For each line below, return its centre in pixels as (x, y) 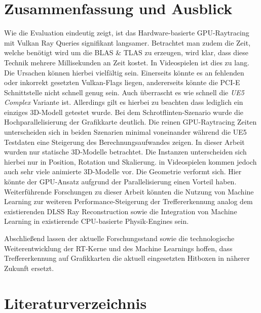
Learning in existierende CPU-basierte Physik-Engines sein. (97, 221)
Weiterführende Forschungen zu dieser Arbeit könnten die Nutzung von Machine (129, 191)
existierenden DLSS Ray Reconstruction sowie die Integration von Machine (121, 211)
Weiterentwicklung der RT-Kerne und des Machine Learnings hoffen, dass (118, 248)
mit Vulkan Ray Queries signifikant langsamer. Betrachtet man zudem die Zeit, (127, 42)
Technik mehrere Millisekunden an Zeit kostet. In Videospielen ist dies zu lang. (127, 62)
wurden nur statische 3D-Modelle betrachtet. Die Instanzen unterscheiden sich (125, 152)
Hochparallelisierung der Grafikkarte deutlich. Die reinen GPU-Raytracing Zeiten (130, 122)
